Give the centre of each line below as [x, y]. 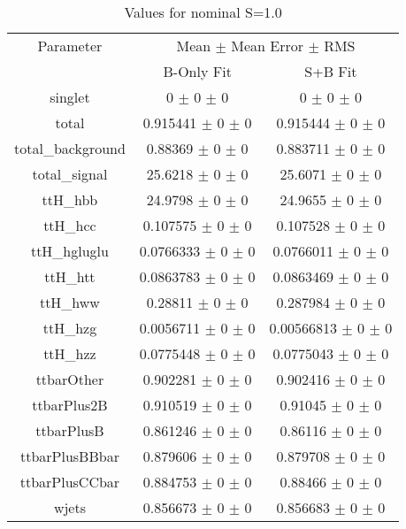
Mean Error [268, 46]
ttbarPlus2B [70, 405]
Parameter [70, 46]
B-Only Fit [197, 71]
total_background [70, 148]
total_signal [70, 174]
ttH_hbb [70, 199]
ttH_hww [69, 302]
